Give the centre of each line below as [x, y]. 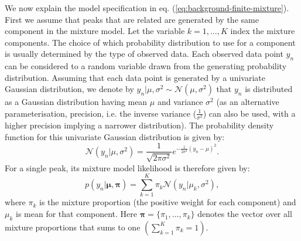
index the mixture [263, 31]
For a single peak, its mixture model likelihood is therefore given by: [127, 167]
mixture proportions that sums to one [73, 227]
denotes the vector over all [245, 214]
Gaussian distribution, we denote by [69, 89]
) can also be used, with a [249, 113]
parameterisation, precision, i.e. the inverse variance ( [101, 113]
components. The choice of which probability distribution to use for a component [150, 42]
